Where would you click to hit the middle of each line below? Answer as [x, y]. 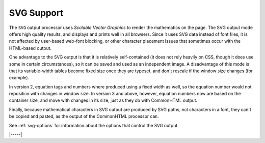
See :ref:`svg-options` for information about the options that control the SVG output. [94, 125]
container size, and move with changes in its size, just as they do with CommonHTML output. [103, 100]
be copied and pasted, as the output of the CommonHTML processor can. [84, 116]
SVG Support [36, 13]
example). [19, 78]
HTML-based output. [30, 48]
